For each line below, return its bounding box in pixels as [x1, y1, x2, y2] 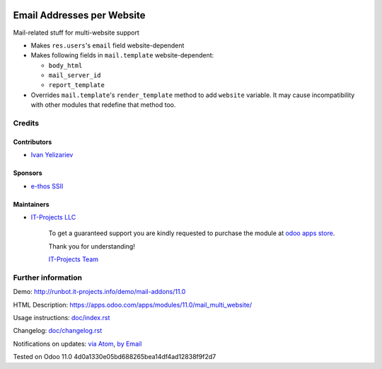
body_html [48, 61, 83, 69]
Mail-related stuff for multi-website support [13, 28, 139, 37]
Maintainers [13, 200, 50, 208]
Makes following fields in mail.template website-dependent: [30, 51, 214, 59]
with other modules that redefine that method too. [30, 101, 176, 109]
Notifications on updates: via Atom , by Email [13, 339, 142, 348]
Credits [13, 118, 39, 128]
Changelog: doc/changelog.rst [13, 327, 103, 335]
